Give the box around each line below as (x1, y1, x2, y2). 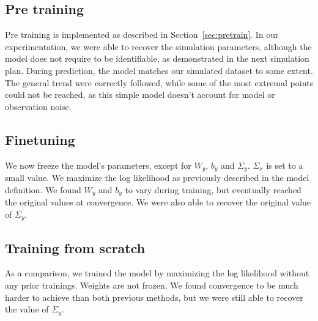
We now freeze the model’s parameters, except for (5, 158, 191, 171)
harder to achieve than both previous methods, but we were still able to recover (5, 290, 303, 303)
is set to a (266, 158, 303, 171)
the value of (5, 303, 49, 315)
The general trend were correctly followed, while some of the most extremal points (5, 76, 314, 89)
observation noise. (5, 100, 72, 113)
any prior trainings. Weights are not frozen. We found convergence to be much (5, 278, 298, 291)
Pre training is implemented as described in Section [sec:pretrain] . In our (5, 28, 279, 41)
